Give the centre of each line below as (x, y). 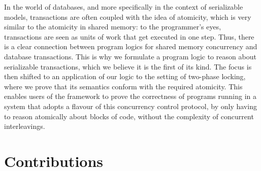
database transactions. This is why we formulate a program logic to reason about (130, 56)
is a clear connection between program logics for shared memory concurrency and (131, 46)
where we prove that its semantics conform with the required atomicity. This (123, 86)
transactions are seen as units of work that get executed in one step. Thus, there (129, 36)
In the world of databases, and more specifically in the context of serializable (124, 7)
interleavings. (25, 126)
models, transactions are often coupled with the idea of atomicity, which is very (128, 16)
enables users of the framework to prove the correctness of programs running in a (130, 96)
